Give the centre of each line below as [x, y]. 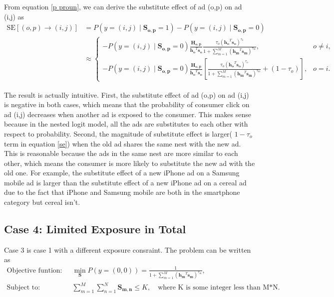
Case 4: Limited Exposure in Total [95, 229]
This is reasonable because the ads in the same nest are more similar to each [121, 153]
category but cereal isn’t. [42, 202]
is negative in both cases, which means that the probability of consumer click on [127, 104]
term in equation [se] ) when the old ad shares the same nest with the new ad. [123, 143]
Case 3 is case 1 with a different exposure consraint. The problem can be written [128, 249]
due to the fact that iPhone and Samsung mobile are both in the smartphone [122, 192]
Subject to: [23, 288]
